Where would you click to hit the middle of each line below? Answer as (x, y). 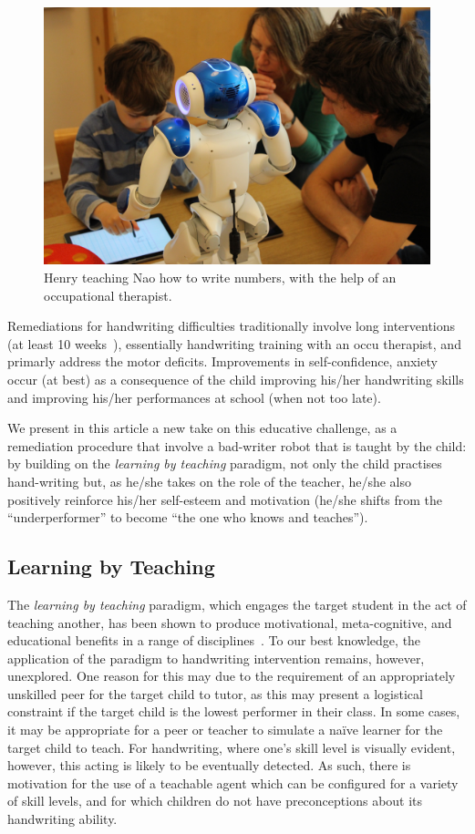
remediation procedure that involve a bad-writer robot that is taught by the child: (237, 445)
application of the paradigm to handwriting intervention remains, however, (216, 658)
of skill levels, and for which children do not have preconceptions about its (215, 801)
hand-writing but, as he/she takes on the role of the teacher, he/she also (210, 481)
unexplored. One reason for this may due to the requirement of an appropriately (232, 676)
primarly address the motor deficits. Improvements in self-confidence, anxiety (222, 361)
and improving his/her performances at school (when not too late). (194, 397)
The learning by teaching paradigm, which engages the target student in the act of (237, 604)
